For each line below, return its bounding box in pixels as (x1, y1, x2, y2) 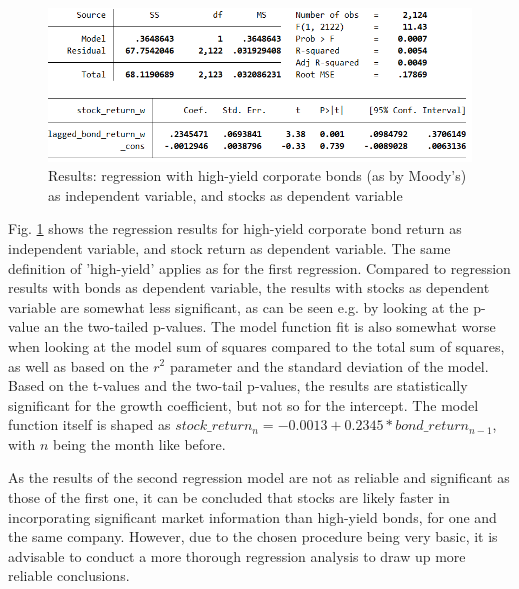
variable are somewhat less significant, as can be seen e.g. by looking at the (8, 296, 469, 317)
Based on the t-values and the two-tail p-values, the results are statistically (8, 375, 468, 396)
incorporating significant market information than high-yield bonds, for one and (8, 506, 497, 527)
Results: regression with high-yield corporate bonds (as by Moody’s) (48, 165, 467, 186)
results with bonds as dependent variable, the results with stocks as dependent (8, 277, 490, 298)
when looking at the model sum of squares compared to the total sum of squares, (8, 335, 505, 356)
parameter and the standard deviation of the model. (169, 355, 489, 376)
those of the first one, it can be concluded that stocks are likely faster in (8, 487, 450, 508)
